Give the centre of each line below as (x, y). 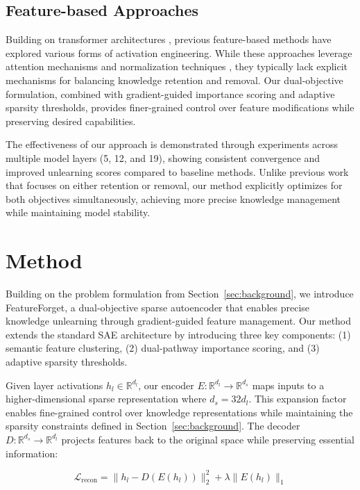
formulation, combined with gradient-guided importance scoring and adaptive (170, 93)
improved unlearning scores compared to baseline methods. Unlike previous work (177, 171)
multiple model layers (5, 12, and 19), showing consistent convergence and (163, 157)
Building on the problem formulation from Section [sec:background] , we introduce (180, 294)
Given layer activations (54, 385)
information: (32, 453)
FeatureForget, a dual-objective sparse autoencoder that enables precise (158, 307)
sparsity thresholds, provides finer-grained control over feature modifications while (180, 107)
